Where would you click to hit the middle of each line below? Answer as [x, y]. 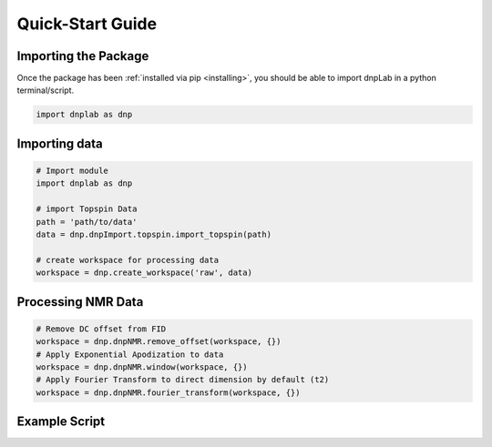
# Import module [72, 171]
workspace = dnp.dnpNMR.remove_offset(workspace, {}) [159, 342]
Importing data [60, 143]
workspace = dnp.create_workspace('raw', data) [144, 273]
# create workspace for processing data [127, 260]
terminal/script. [46, 90]
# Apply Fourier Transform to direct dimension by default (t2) [183, 380]
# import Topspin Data [87, 209]
